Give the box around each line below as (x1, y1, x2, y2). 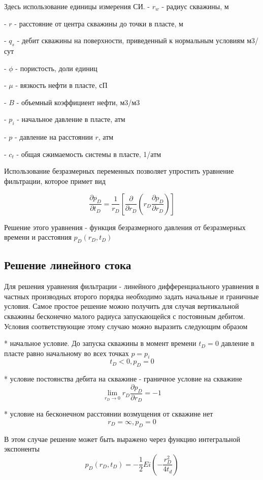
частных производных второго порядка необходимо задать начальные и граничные (4, 291, 259, 301)
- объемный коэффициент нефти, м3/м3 (16, 97, 140, 107)
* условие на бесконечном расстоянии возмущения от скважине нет (4, 408, 213, 419)
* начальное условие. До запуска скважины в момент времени (4, 338, 196, 348)
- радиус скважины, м (161, 1, 229, 11)
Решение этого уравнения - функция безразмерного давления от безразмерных (4, 221, 246, 232)
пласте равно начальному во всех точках (4, 347, 129, 358)
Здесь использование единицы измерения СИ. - (4, 1, 150, 11)
